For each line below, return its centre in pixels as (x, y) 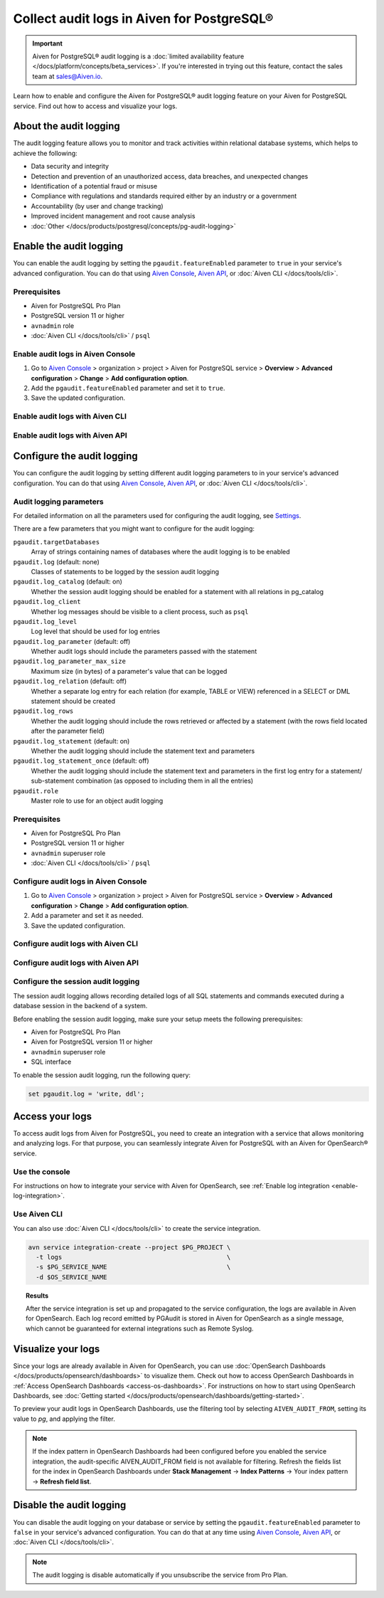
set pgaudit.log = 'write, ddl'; (86, 1094)
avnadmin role (53, 326)
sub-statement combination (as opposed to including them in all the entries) (142, 781)
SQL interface (51, 1062)
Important (48, 43)
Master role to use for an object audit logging (97, 800)
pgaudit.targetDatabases (56, 542)
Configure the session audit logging (76, 982)
